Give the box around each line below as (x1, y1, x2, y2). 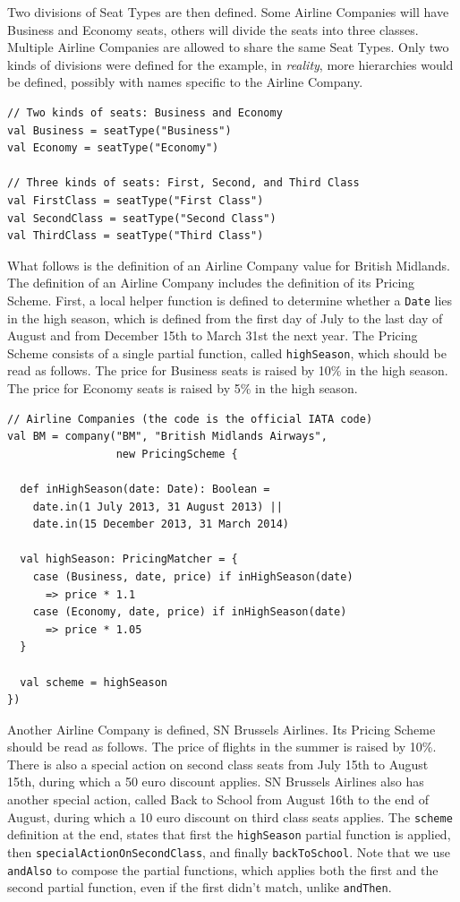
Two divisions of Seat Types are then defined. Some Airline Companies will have (7, 3, 449, 21)
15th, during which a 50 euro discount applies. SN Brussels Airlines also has (7, 772, 424, 791)
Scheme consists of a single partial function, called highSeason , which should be (7, 343, 447, 362)
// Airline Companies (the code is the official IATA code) (7, 412, 373, 425)
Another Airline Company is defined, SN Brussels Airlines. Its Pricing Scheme (7, 719, 436, 738)
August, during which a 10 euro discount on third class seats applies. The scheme (7, 807, 453, 826)
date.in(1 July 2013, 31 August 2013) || (32, 500, 283, 513)
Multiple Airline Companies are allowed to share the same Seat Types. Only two (7, 38, 449, 56)
